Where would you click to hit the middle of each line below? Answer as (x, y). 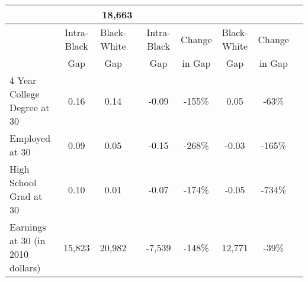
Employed (30, 138)
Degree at (30, 107)
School (23, 182)
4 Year (23, 80)
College (25, 94)
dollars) (25, 268)
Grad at (26, 196)
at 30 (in (28, 240)
